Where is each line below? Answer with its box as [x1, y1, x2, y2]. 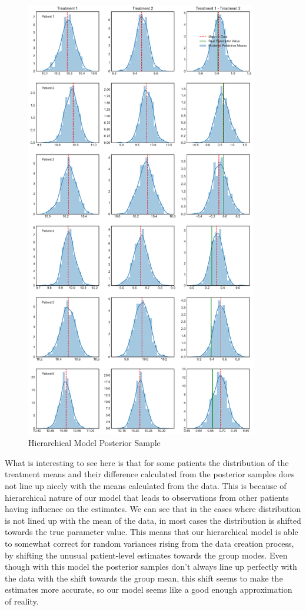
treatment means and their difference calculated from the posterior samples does [5, 468, 295, 480]
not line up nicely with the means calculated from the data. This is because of [5, 479, 287, 491]
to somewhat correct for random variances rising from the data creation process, [5, 537, 294, 549]
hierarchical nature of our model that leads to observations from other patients [5, 491, 289, 503]
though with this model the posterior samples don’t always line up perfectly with [5, 560, 297, 573]
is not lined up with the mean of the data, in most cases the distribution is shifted [5, 514, 301, 526]
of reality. [5, 595, 39, 607]
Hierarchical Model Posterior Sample [28, 437, 161, 449]
